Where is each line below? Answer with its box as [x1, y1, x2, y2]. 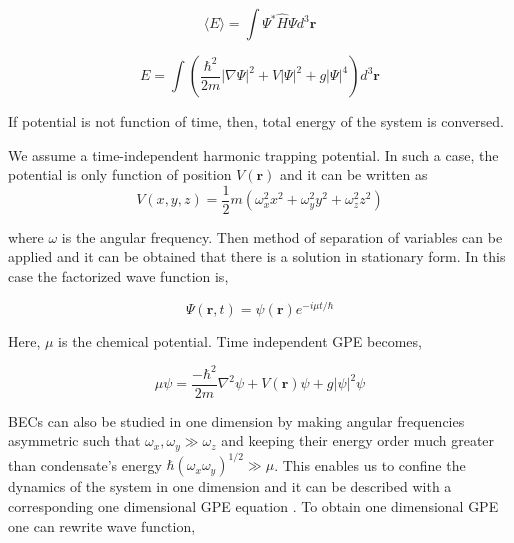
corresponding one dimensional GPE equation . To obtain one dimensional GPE [8, 496, 499, 516]
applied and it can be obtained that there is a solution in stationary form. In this [8, 246, 506, 267]
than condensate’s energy [8, 454, 162, 475]
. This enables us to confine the [274, 454, 466, 475]
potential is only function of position [8, 164, 232, 185]
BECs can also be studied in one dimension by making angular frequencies [8, 410, 465, 431]
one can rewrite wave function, [8, 515, 196, 536]
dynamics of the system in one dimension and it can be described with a [8, 476, 452, 497]
